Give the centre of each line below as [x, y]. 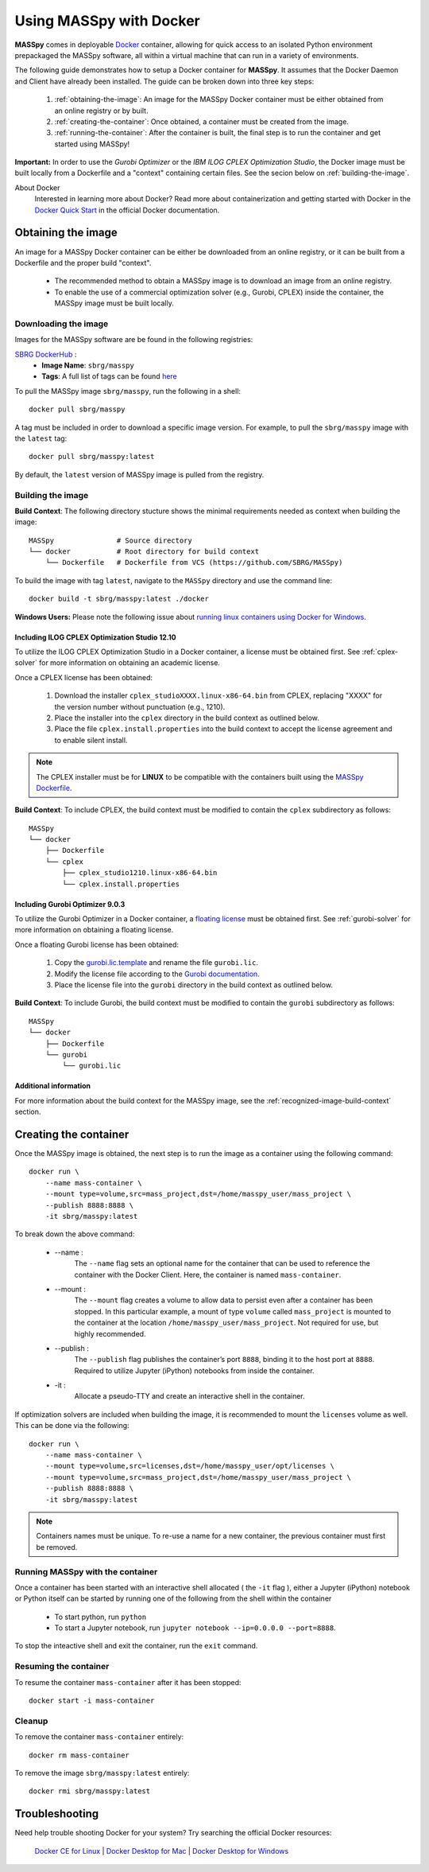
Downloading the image [62, 324]
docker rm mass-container [79, 1755]
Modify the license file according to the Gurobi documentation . [157, 974]
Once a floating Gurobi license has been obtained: [97, 944]
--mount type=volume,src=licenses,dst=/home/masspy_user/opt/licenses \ [190, 1466]
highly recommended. [110, 1333]
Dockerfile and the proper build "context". [83, 263]
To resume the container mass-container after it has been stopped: [128, 1682]
